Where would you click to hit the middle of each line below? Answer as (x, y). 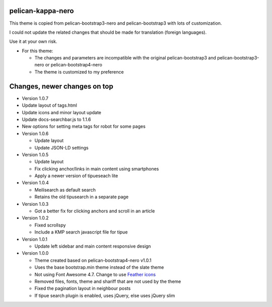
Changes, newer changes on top (61, 86)
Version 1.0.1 (35, 239)
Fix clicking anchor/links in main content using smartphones (97, 169)
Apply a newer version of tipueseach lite (76, 176)
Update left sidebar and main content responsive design (93, 246)
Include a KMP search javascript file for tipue (81, 232)
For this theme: (38, 51)
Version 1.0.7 (35, 98)
